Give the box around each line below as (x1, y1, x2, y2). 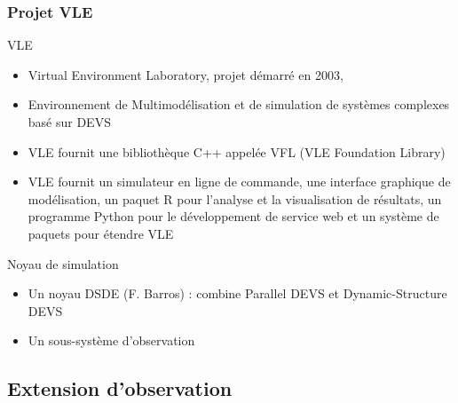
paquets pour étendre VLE (28, 224, 174, 242)
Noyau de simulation (7, 254, 119, 273)
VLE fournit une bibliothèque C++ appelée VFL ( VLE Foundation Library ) (28, 142, 446, 161)
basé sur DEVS (28, 113, 111, 130)
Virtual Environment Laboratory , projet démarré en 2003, (28, 65, 343, 83)
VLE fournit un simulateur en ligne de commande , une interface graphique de (28, 172, 451, 191)
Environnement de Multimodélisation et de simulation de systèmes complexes (28, 95, 450, 114)
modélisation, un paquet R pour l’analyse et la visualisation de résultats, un (28, 189, 442, 208)
